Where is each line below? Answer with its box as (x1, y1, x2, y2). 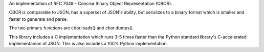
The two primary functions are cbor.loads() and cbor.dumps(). (9, 25, 134, 31)
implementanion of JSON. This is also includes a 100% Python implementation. (9, 40, 168, 46)
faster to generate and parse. (9, 16, 68, 22)
